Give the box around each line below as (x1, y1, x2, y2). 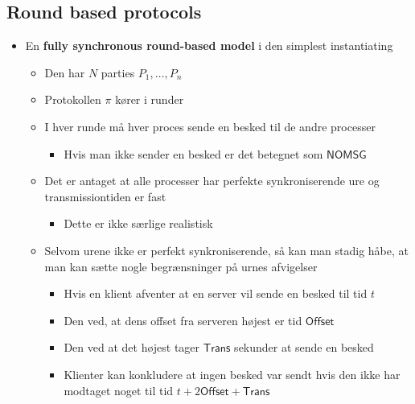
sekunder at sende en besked (234, 339, 374, 356)
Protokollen (44, 91, 101, 108)
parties (101, 64, 135, 80)
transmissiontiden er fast (44, 188, 166, 204)
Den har (44, 64, 85, 80)
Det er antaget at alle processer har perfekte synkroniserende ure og (44, 172, 380, 189)
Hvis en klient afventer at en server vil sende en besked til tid (64, 285, 368, 302)
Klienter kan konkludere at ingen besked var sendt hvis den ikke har (64, 365, 401, 382)
